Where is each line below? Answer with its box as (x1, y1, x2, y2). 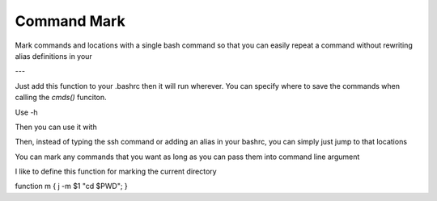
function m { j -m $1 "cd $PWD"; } (15, 182, 129, 191)
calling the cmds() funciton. (15, 93, 107, 103)
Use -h (15, 107, 38, 117)
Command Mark (15, 12, 125, 30)
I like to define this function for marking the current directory (15, 166, 218, 177)
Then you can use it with (15, 122, 97, 132)
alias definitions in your (15, 51, 92, 61)
